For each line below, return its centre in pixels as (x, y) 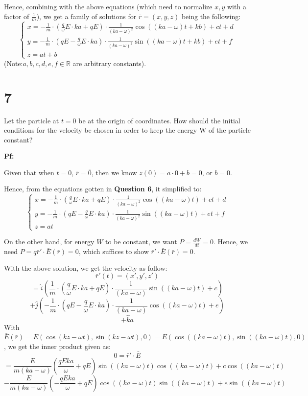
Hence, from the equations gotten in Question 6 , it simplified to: (103, 189)
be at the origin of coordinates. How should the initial (159, 120)
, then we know (114, 172)
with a (237, 6)
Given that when (29, 172)
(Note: (13, 63)
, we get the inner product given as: (57, 346)
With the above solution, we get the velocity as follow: (86, 268)
